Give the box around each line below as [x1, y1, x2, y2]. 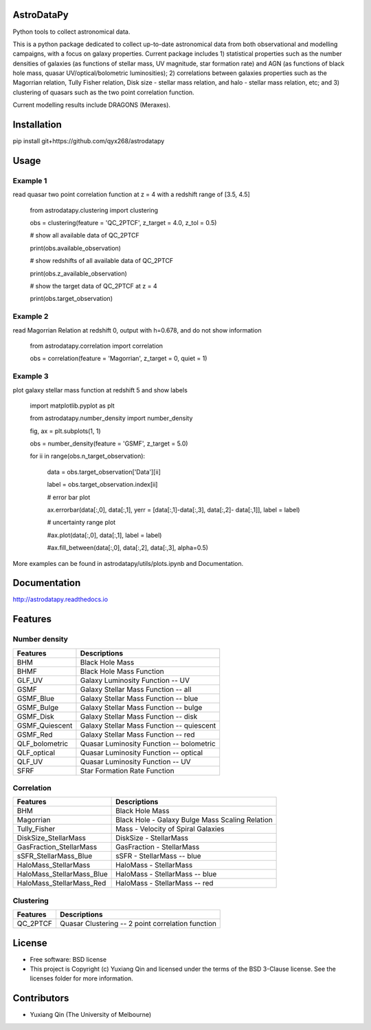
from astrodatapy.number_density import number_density [30, 414, 193, 423]
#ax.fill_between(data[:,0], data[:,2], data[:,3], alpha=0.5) [47, 544, 209, 552]
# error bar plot [47, 493, 91, 501]
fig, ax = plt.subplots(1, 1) [30, 427, 101, 435]
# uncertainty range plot [47, 518, 116, 527]
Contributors [12, 992, 69, 1005]
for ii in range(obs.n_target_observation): [30, 452, 146, 461]
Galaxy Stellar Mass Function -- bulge [80, 702, 203, 712]
